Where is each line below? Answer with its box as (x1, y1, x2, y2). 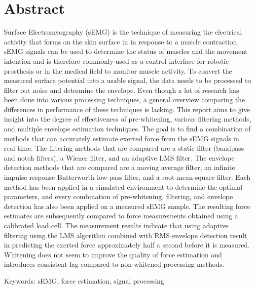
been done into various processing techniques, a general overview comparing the (4, 94, 245, 105)
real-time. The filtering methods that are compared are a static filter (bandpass (4, 143, 244, 153)
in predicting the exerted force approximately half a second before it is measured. (4, 240, 250, 250)
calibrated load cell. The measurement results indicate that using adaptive (4, 220, 229, 230)
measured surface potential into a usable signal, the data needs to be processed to (4, 75, 251, 85)
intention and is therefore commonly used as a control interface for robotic (4, 55, 229, 66)
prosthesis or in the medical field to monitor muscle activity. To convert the (4, 65, 232, 76)
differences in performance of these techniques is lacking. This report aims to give (4, 104, 250, 114)
